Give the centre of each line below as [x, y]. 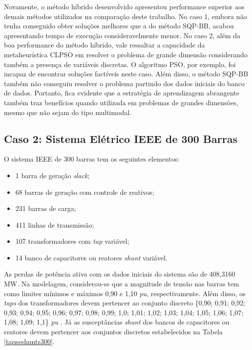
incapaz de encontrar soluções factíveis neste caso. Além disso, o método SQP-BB [126, 74]
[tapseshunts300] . [29, 341]
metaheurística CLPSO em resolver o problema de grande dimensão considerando [126, 54]
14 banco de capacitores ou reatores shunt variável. [91, 257]
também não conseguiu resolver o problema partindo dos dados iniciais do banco [124, 83]
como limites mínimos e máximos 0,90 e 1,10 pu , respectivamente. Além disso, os [125, 293]
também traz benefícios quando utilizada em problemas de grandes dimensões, [121, 102]
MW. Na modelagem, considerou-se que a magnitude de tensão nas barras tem [122, 284]
